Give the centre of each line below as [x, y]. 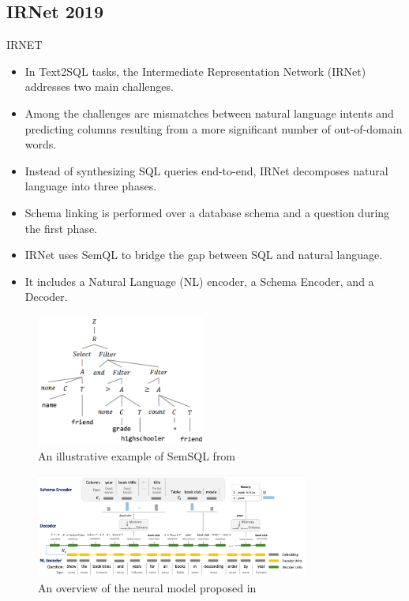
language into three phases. [91, 186]
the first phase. [61, 228]
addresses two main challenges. [99, 86]
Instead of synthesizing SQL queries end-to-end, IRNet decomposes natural [206, 170]
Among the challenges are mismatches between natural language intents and [209, 113]
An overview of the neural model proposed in [147, 588]
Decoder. [46, 297]
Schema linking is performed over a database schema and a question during [207, 212]
